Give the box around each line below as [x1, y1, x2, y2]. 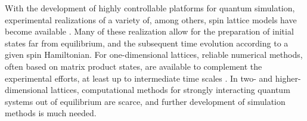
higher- [275, 72, 301, 84]
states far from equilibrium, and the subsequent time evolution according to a [5, 36, 289, 49]
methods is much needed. [5, 107, 97, 119]
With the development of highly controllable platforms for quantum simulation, [5, 2, 295, 14]
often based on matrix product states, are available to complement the [5, 60, 262, 72]
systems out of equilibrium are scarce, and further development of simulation [5, 95, 286, 107]
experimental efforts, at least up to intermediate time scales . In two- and [5, 72, 273, 84]
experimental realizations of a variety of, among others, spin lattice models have [5, 13, 297, 26]
